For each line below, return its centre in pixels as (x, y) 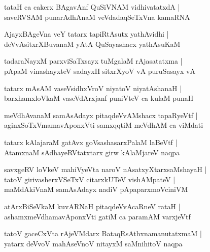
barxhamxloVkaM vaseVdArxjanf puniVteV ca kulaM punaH (99, 98)
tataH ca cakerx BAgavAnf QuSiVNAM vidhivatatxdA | (92, 7)
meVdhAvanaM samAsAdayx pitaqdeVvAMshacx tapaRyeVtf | (101, 115)
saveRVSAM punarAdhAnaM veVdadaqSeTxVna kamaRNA (97, 17)
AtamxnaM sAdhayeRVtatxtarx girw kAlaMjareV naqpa (92, 152)
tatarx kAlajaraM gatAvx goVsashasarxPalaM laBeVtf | (91, 142)
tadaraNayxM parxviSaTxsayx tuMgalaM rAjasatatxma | (93, 61)
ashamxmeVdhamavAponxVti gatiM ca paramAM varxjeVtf (97, 216)
